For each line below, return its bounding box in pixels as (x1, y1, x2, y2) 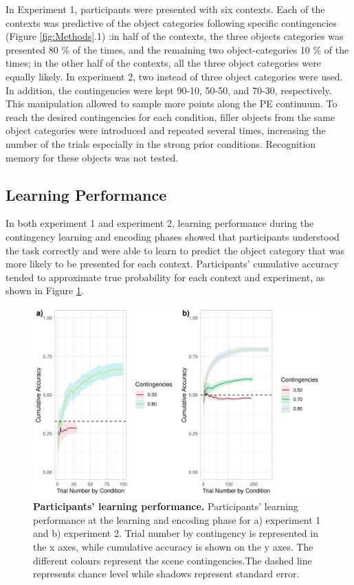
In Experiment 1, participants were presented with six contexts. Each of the (5, 2, 325, 16)
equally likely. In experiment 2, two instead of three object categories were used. (5, 69, 343, 83)
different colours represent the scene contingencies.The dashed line (33, 553, 312, 567)
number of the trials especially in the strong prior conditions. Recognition (5, 136, 316, 151)
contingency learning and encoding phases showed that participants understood (5, 229, 340, 243)
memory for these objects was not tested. (5, 150, 179, 164)
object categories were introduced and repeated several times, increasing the (5, 123, 326, 137)
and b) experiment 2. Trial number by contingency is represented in (33, 526, 318, 540)
